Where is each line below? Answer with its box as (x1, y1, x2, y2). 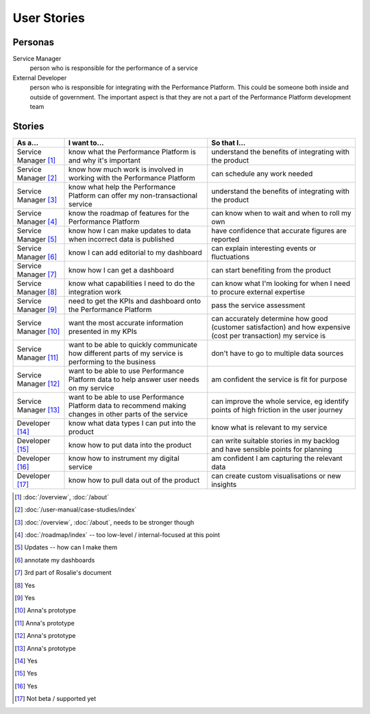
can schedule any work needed (211, 169, 313, 178)
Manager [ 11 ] (16, 353, 58, 362)
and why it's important (69, 155, 140, 165)
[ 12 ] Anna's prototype (14, 632, 76, 640)
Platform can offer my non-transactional (69, 191, 198, 200)
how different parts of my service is (69, 348, 184, 358)
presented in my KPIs (69, 326, 137, 336)
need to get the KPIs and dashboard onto (69, 296, 201, 305)
